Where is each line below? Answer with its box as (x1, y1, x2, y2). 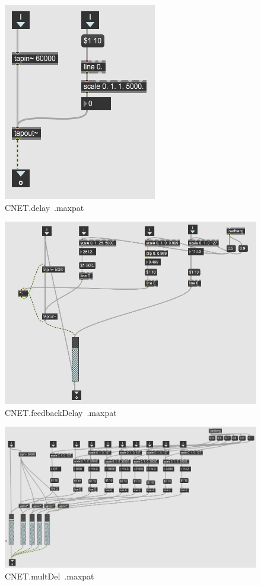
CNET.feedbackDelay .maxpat (5, 406, 117, 418)
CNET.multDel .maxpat (5, 569, 94, 582)
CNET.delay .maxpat (5, 201, 84, 213)
